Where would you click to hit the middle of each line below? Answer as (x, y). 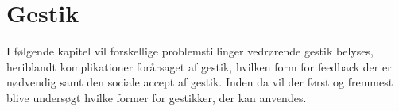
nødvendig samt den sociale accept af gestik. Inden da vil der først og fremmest (200, 82)
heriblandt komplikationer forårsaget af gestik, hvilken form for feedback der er (199, 66)
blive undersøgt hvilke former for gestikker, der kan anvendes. (157, 97)
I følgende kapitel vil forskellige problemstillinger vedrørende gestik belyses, (190, 51)
